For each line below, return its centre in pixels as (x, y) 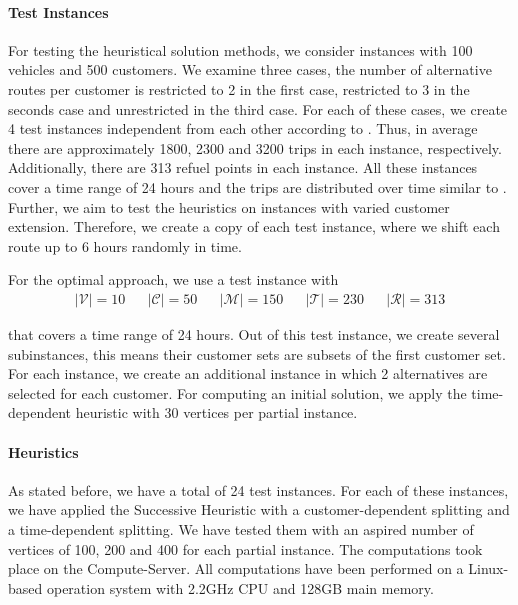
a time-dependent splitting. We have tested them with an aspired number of (241, 528)
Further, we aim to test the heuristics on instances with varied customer (229, 206)
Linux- (488, 568)
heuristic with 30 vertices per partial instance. (216, 412)
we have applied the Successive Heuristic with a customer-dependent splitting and (259, 509)
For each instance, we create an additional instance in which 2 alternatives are (248, 373)
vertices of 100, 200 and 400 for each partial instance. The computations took (245, 548)
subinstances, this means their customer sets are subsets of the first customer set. (257, 353)
